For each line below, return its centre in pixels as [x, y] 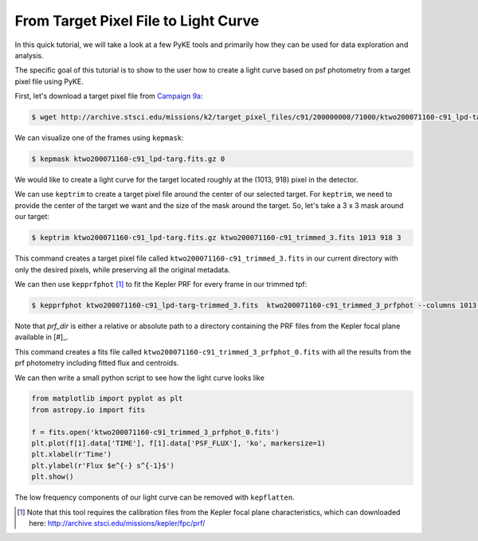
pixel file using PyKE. [49, 81]
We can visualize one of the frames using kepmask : [99, 138]
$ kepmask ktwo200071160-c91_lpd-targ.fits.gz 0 [128, 159]
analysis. [29, 55]
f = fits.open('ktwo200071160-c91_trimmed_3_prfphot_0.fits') [155, 432]
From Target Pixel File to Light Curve [137, 21]
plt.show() [53, 477]
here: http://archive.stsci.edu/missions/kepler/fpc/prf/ [117, 523]
